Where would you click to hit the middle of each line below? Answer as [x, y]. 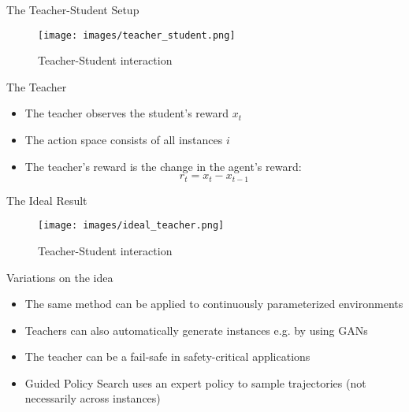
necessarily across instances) [93, 398]
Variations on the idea [60, 277]
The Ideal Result [47, 200]
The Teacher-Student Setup [73, 9]
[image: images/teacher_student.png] [137, 35]
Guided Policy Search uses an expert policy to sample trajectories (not [195, 382]
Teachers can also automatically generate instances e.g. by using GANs [196, 330]
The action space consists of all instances [124, 140]
